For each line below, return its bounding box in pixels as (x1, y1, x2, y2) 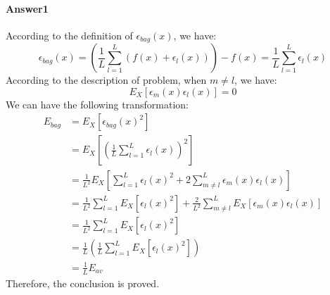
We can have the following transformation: (6, 96, 189, 111)
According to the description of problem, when (6, 73, 207, 87)
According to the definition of (6, 27, 133, 42)
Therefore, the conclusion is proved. (6, 275, 160, 290)
